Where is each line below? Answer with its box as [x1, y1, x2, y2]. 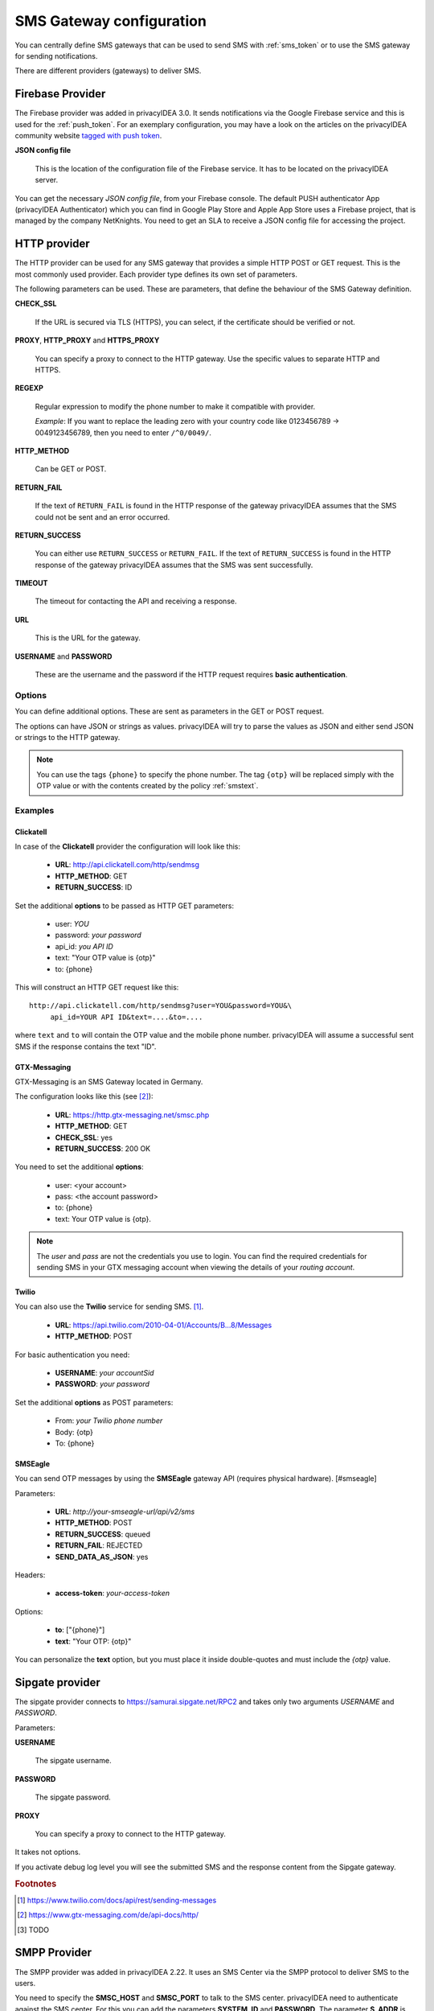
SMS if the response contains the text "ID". [14, 1042, 157, 1051]
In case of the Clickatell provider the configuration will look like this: [14, 841, 241, 852]
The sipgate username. [35, 1756, 112, 1766]
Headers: [14, 1570, 46, 1580]
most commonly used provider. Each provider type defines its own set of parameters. [14, 269, 297, 279]
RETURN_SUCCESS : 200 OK [55, 1143, 151, 1154]
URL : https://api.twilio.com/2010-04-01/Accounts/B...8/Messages [55, 1320, 272, 1330]
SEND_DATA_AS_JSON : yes [55, 1552, 149, 1561]
